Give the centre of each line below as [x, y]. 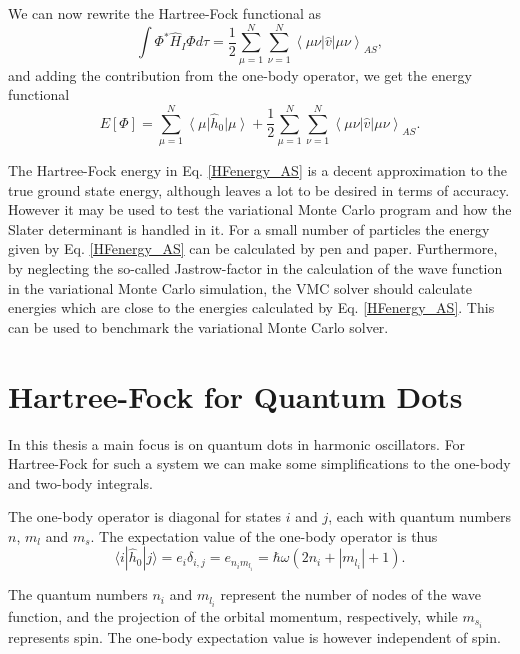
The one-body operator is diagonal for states [144, 516]
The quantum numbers [78, 594]
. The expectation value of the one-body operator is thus [264, 535]
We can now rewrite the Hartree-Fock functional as [165, 13]
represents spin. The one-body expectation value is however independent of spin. [254, 636]
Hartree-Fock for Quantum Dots [235, 395]
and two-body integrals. [80, 482]
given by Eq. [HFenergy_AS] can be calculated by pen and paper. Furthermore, [253, 248]
